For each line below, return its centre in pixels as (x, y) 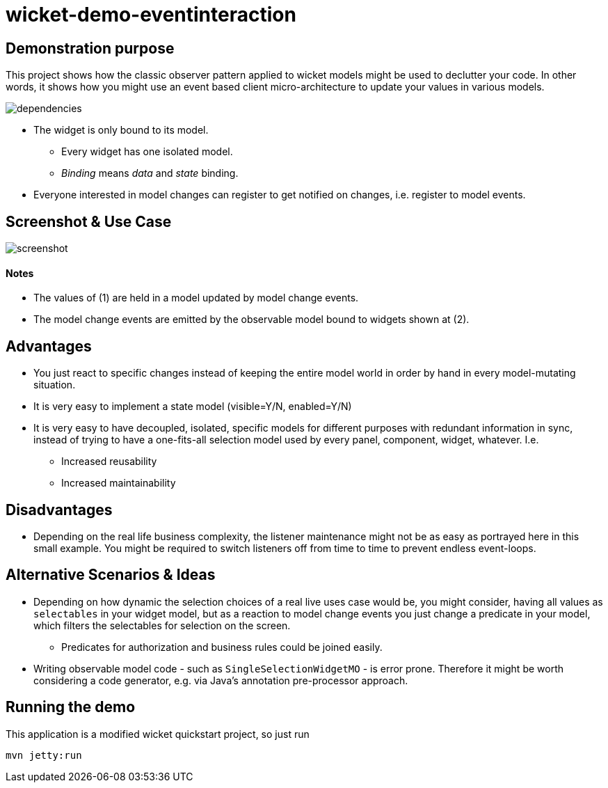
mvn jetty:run (44, 755)
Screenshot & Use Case (89, 221)
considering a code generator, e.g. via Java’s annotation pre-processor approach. (221, 680)
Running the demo (71, 707)
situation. (55, 385)
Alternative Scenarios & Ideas (111, 575)
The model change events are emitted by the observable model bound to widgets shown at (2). (251, 320)
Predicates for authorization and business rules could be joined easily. (222, 647)
